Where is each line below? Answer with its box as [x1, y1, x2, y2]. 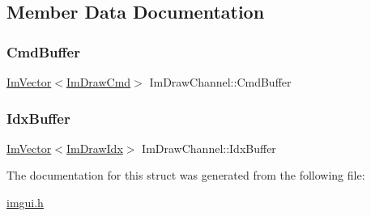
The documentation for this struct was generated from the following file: [6, 167, 365, 184]
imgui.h [6, 194, 44, 210]
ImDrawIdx [66, 139, 123, 156]
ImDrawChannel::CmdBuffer [149, 74, 292, 90]
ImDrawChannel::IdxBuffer [142, 139, 276, 156]
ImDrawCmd [66, 74, 131, 90]
